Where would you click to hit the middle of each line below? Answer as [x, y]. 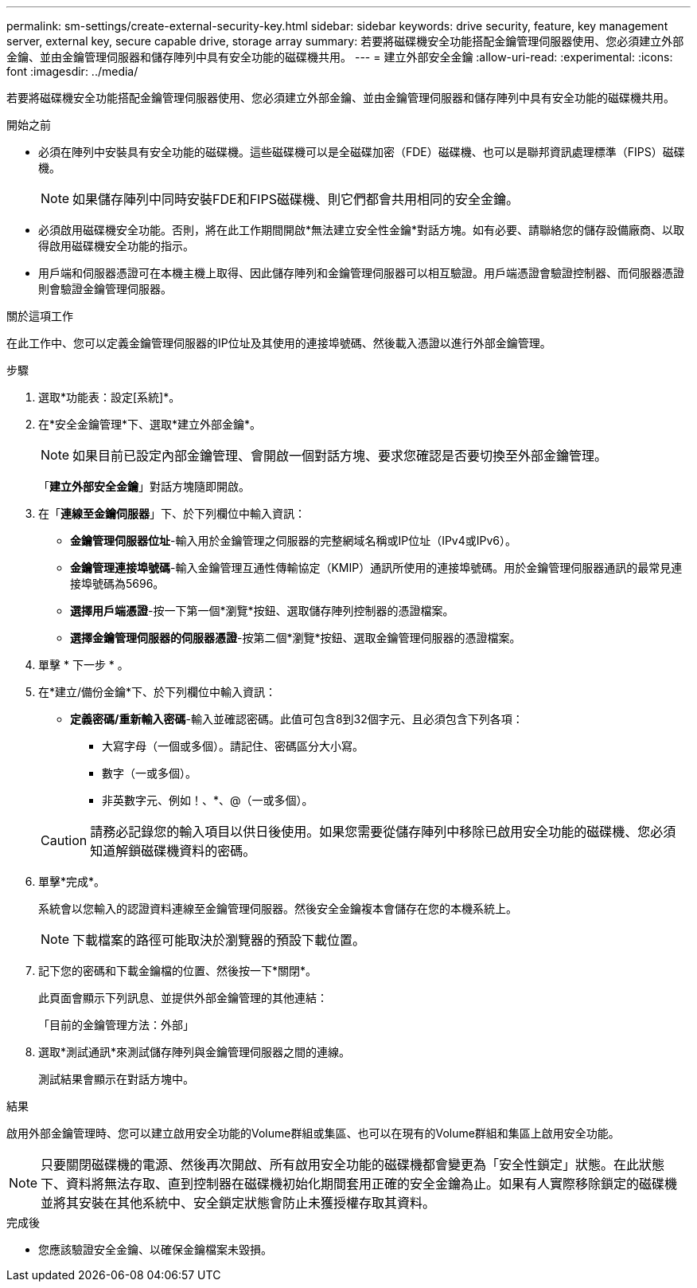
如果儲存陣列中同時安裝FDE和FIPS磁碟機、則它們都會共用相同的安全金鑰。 [296, 199]
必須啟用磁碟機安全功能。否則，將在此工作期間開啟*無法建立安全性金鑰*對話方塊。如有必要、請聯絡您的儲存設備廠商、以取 [362, 230]
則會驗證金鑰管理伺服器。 [105, 289]
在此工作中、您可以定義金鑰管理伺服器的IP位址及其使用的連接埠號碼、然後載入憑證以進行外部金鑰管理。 [279, 343]
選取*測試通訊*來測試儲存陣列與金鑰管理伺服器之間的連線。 [195, 1052]
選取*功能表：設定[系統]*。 [109, 397]
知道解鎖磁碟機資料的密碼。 [173, 851]
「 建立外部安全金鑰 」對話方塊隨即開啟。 [144, 486]
